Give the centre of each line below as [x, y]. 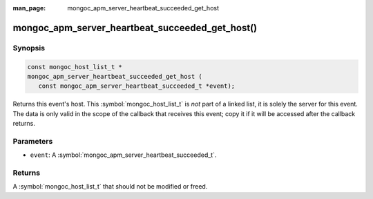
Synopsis [29, 48]
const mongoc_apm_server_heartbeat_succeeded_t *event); [137, 86]
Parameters [33, 141]
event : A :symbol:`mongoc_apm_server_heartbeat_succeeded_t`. [123, 155]
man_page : [29, 8]
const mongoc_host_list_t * [75, 67]
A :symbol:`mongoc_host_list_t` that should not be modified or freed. [110, 187]
